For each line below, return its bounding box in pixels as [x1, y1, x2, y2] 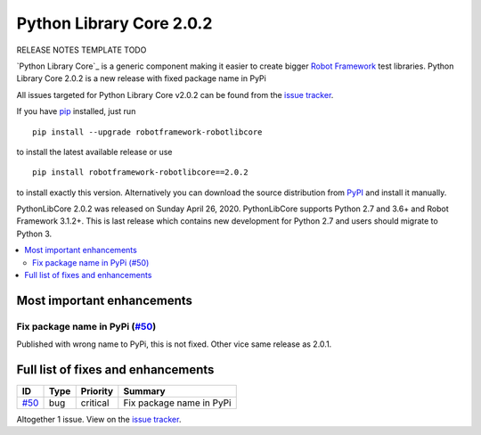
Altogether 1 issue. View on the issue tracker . [16, 414, 182, 425]
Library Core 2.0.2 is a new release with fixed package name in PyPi [16, 73, 266, 84]
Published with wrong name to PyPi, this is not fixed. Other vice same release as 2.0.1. [16, 339, 332, 349]
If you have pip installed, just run [16, 106, 136, 117]
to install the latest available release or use [16, 146, 173, 157]
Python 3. [16, 228, 53, 239]
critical [80, 397, 110, 409]
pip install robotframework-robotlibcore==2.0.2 [32, 168, 249, 177]
